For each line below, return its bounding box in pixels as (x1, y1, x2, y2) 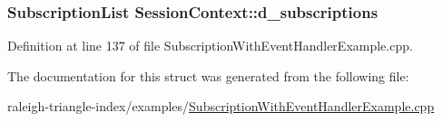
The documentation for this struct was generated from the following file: (7, 66, 409, 85)
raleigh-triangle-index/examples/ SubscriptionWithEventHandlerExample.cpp (7, 97, 435, 116)
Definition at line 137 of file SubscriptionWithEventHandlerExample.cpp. (7, 36, 413, 55)
